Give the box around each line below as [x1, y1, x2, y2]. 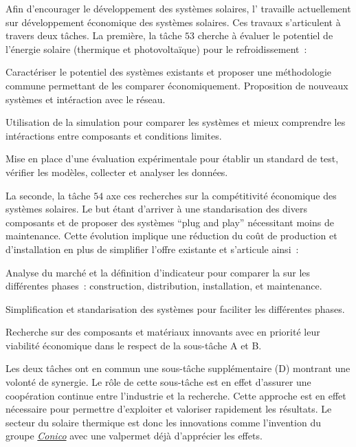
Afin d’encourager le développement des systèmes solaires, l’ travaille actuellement [5, 1, 351, 15]
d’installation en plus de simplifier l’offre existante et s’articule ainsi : [5, 241, 299, 256]
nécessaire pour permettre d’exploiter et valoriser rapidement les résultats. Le [5, 402, 332, 416]
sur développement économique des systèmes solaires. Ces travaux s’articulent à [5, 14, 341, 29]
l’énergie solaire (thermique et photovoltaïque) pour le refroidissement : [5, 41, 307, 56]
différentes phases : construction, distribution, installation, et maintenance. [5, 279, 322, 293]
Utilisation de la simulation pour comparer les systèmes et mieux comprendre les [5, 115, 346, 129]
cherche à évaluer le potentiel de [197, 28, 333, 43]
